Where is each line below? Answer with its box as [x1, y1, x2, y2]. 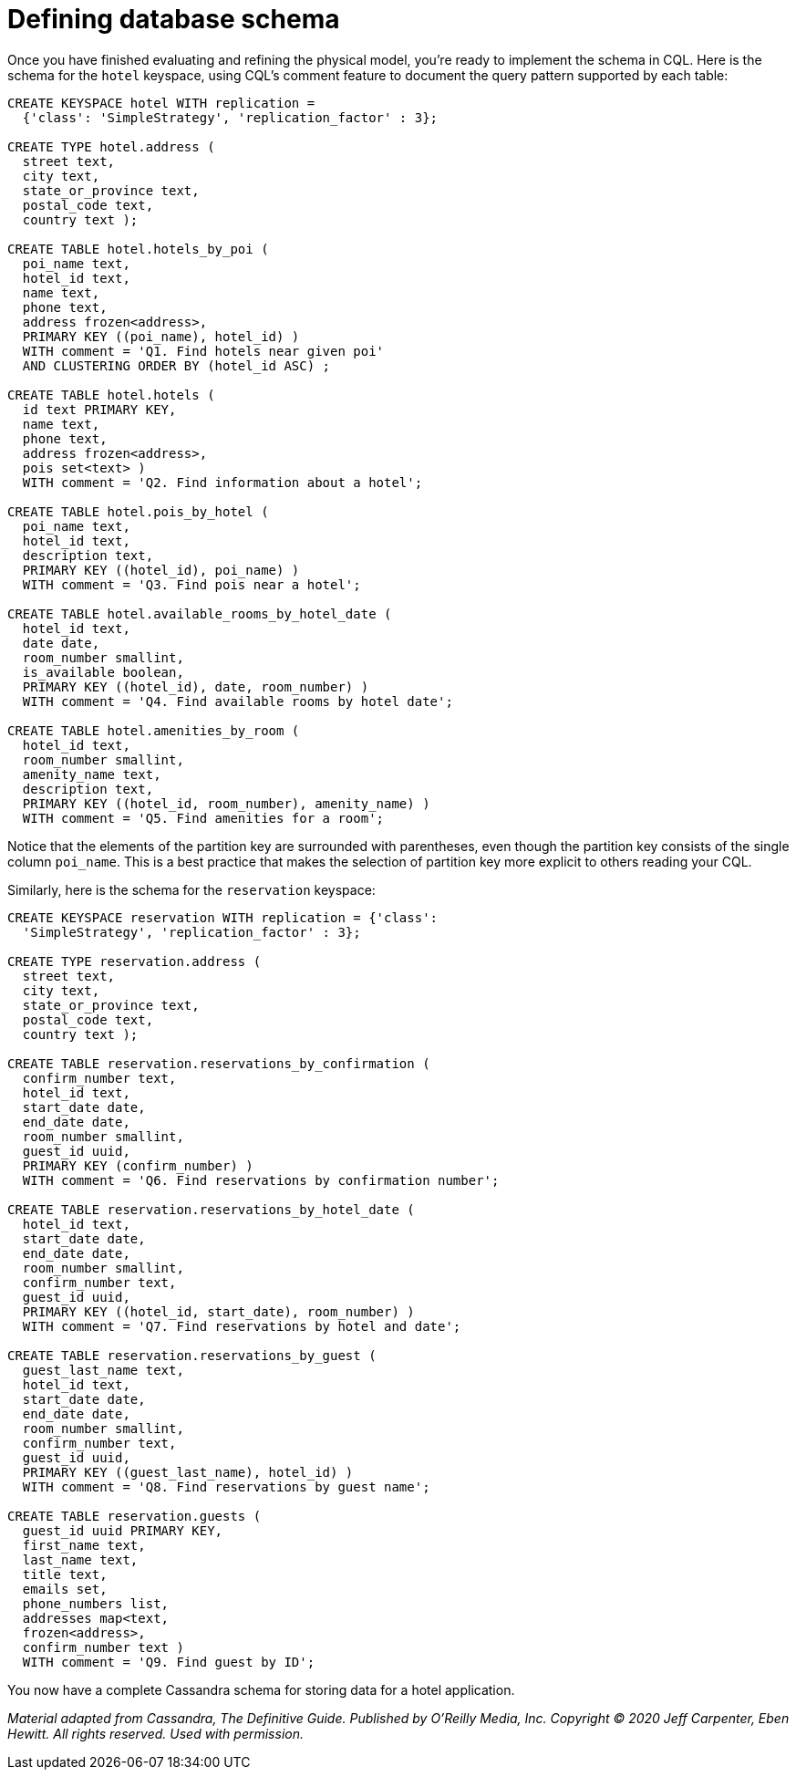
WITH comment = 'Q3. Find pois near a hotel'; [22, 577, 361, 592]
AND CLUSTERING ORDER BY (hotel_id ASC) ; [22, 358, 331, 373]
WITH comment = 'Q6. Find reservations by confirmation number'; [22, 1172, 500, 1188]
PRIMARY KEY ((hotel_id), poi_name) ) [22, 562, 300, 577]
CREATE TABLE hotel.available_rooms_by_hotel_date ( [7, 606, 392, 621]
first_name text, [22, 1537, 146, 1553]
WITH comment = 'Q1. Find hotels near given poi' [22, 343, 385, 359]
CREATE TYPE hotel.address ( [7, 139, 215, 154]
